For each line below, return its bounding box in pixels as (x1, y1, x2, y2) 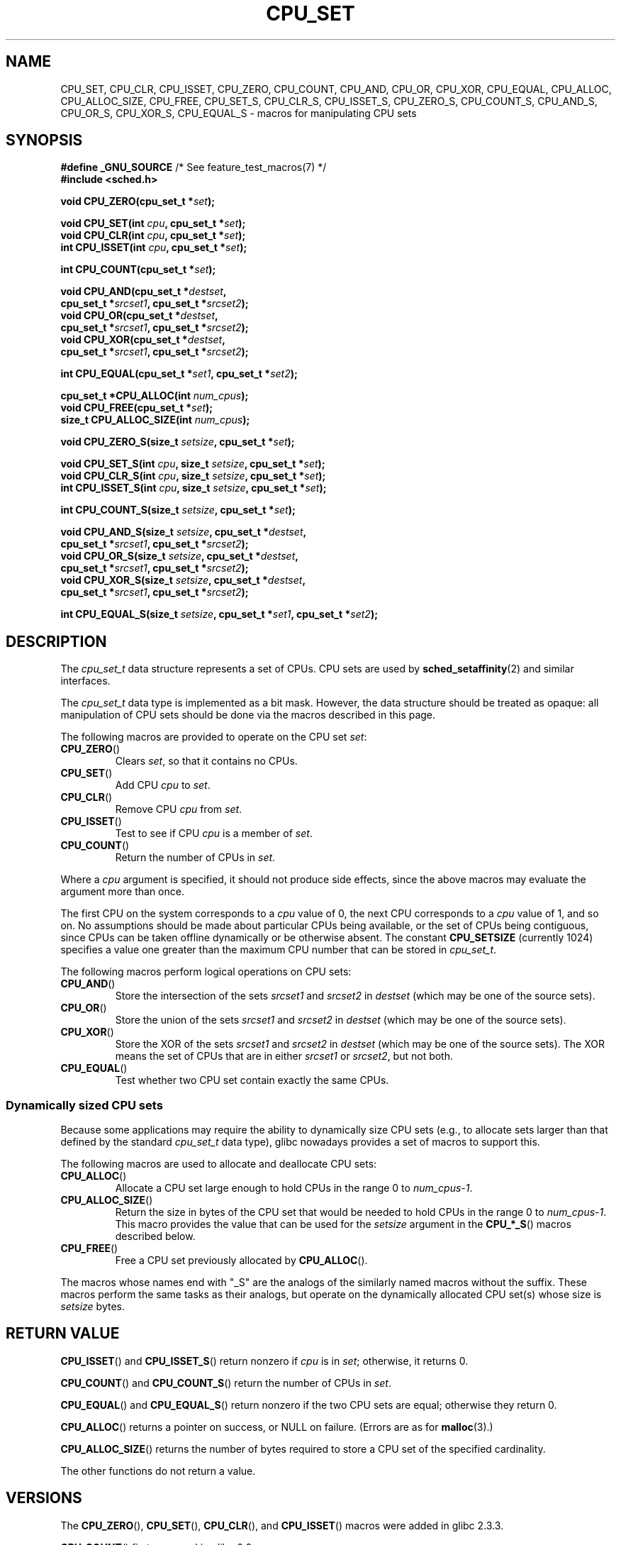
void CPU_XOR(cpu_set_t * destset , (60, 333, 225, 346)
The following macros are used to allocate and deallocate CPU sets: (60, 1158, 377, 1170)
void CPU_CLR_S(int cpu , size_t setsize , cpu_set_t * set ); (60, 470, 326, 482)
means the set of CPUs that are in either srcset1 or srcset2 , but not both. (115, 1050, 454, 1063)
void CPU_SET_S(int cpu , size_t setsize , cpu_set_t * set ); (60, 458, 325, 470)
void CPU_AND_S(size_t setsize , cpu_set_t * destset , (60, 526, 307, 538)
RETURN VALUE (6, 1324, 120, 1343)
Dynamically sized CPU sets (6, 1097, 163, 1112)
